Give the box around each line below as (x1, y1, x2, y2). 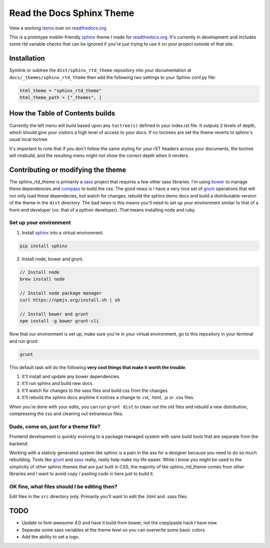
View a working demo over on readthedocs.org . (9, 25, 107, 31)
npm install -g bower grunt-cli (19, 318, 99, 324)
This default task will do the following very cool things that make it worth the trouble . (9, 364, 187, 370)
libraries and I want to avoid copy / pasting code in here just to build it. (9, 470, 154, 477)
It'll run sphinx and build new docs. (21, 380, 94, 386)
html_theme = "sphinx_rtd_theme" (19, 87, 102, 93)
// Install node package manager (19, 290, 102, 296)
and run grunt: (9, 338, 39, 344)
